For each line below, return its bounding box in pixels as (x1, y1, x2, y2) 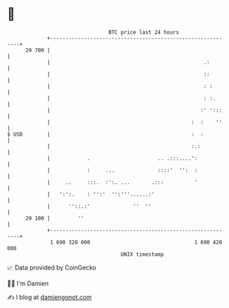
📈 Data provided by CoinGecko (7, 263, 97, 272)
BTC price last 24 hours (108, 29, 180, 36)
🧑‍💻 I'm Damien (7, 279, 49, 287)
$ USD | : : (7, 130, 204, 138)
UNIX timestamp (120, 250, 165, 258)
